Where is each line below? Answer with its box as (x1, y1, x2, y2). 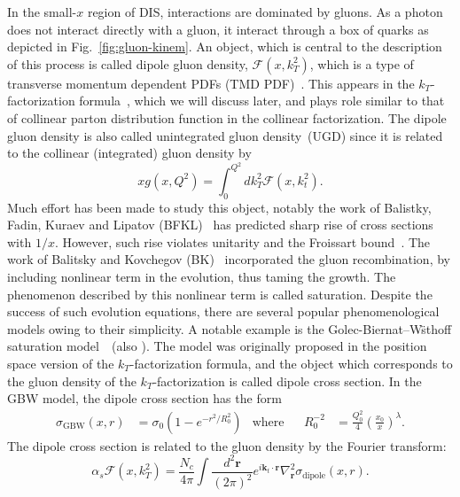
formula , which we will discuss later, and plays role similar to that (79, 91, 445, 110)
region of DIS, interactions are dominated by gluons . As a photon (87, 3, 443, 20)
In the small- (7, 3, 77, 20)
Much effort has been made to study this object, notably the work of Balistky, (7, 198, 432, 216)
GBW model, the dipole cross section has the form (7, 389, 282, 408)
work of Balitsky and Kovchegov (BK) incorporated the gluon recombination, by (7, 250, 450, 268)
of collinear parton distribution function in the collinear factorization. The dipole (7, 108, 447, 127)
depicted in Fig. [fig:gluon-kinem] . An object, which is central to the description (7, 37, 442, 56)
